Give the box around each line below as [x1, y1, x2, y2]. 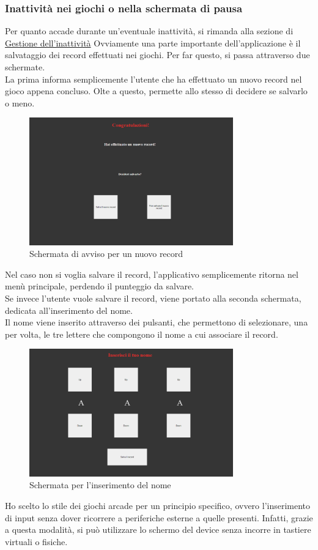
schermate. [5, 61, 45, 73]
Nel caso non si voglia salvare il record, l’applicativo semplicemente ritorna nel [5, 267, 298, 280]
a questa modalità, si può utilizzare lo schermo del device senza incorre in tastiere [5, 523, 311, 536]
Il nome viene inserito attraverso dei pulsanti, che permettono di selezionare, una [5, 316, 308, 329]
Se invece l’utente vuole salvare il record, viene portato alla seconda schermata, [5, 292, 301, 305]
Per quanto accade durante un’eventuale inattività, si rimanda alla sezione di [5, 24, 294, 37]
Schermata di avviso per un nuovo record [29, 247, 183, 260]
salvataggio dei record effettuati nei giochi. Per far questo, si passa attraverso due [5, 48, 310, 61]
